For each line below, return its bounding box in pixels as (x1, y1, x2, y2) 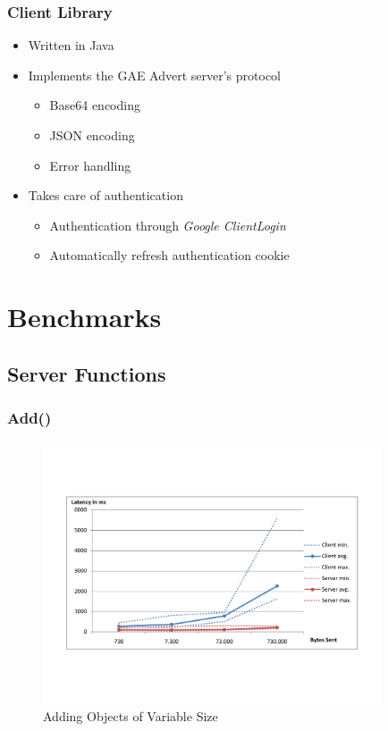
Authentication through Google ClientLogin (49, 215, 286, 234)
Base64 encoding (49, 96, 140, 114)
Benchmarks (7, 298, 162, 335)
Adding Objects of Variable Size (43, 706, 218, 725)
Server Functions (7, 359, 166, 387)
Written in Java (28, 36, 114, 55)
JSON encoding (49, 126, 135, 144)
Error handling (49, 155, 131, 174)
